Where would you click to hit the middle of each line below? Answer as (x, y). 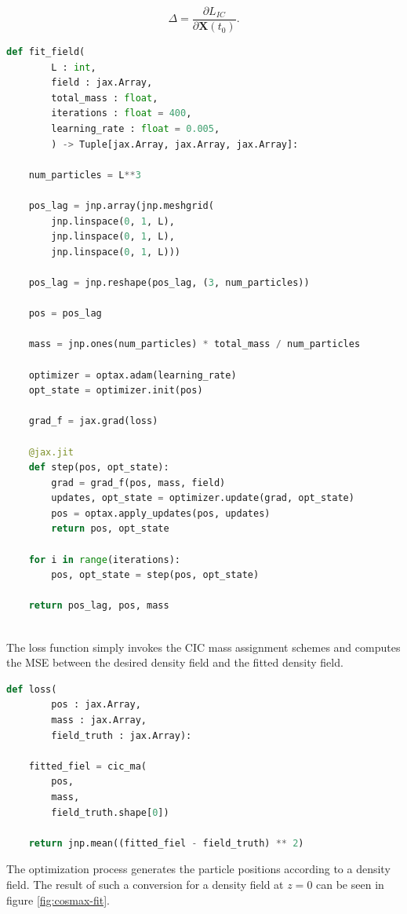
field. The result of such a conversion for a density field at (145, 884)
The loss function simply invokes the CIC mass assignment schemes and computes (203, 647)
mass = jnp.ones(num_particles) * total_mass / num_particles (194, 344)
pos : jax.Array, (96, 705)
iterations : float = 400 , (122, 113)
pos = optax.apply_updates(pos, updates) (161, 513)
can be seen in (350, 884)
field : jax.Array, (102, 83)
